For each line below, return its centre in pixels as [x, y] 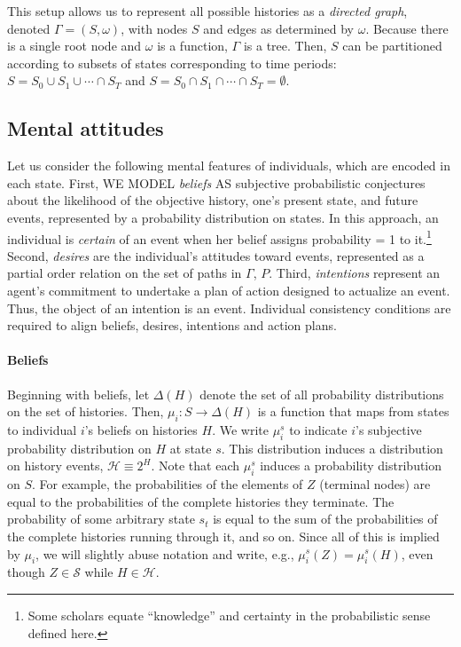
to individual [42, 429]
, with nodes [154, 28]
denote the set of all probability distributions [322, 394]
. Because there [407, 28]
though [26, 572]
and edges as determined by [279, 28]
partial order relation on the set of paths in [125, 273]
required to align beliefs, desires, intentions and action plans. [172, 325]
